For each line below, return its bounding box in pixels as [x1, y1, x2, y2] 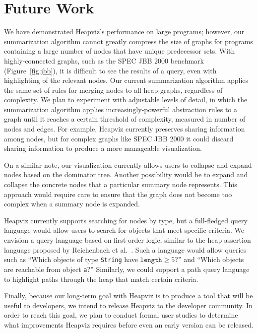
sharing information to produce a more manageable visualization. [4, 143, 202, 153]
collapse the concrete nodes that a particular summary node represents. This [4, 179, 237, 190]
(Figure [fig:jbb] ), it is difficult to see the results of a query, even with [4, 65, 217, 75]
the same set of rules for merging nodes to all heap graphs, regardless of [4, 84, 223, 95]
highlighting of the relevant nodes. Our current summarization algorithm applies [4, 75, 249, 85]
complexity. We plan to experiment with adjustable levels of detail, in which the [4, 94, 248, 105]
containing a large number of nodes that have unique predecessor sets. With [4, 46, 235, 56]
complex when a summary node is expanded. [4, 199, 140, 209]
